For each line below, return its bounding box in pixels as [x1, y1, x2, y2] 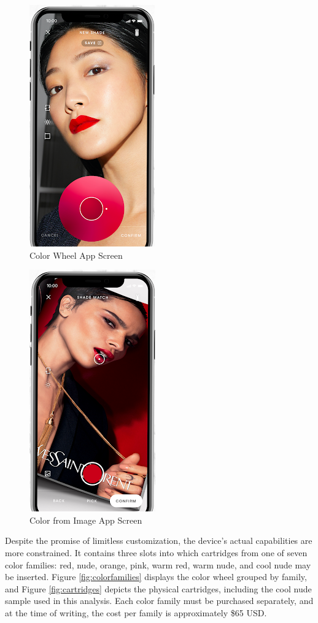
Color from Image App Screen [29, 513, 142, 526]
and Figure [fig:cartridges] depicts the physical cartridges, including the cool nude [5, 582, 312, 595]
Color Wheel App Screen [29, 248, 123, 261]
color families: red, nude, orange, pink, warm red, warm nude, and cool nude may [5, 558, 311, 571]
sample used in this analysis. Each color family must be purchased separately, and [5, 594, 314, 607]
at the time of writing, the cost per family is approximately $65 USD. [5, 606, 267, 619]
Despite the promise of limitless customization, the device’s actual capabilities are [5, 534, 312, 547]
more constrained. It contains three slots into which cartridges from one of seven [5, 546, 308, 559]
